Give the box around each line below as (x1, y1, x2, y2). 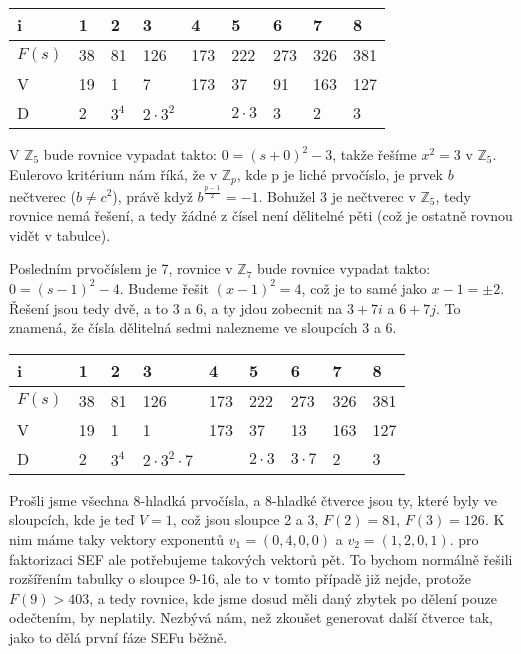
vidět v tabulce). (9, 224, 111, 245)
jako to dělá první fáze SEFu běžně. (9, 626, 228, 647)
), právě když (112, 185, 193, 206)
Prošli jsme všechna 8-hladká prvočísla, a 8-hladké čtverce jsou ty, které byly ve (9, 489, 497, 510)
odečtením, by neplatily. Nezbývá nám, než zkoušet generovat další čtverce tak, (9, 607, 493, 628)
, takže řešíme (332, 144, 417, 164)
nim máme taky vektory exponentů (9, 528, 225, 549)
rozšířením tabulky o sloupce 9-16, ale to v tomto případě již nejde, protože (9, 568, 471, 589)
